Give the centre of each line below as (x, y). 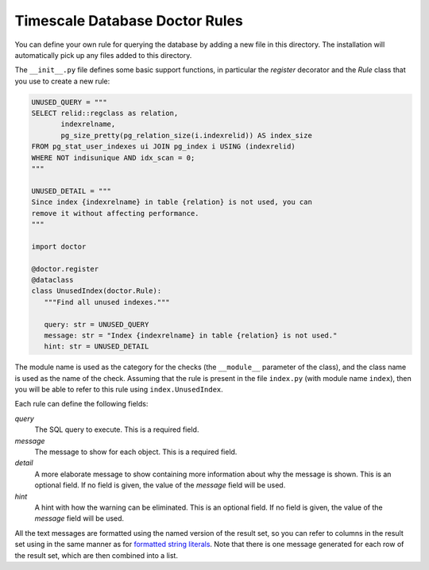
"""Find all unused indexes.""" (107, 302)
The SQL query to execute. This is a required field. (117, 429)
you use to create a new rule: (62, 81)
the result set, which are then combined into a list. (97, 555)
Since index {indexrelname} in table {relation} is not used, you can (172, 202)
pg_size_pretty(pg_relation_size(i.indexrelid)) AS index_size (187, 135)
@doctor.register (65, 269)
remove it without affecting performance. (115, 213)
